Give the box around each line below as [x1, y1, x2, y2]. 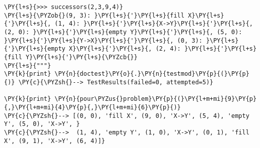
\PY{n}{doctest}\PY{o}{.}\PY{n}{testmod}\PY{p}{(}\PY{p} [54, 70, 249, 78]
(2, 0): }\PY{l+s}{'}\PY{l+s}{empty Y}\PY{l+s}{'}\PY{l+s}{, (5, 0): [4, 28, 242, 36]
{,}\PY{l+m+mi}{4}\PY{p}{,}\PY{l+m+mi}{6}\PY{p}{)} [4, 103, 181, 111]
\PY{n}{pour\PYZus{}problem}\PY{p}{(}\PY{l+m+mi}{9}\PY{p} [54, 95, 257, 103]
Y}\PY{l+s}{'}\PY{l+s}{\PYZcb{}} [25, 53, 138, 61]
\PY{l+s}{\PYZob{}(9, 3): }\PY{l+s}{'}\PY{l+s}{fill [4, 12, 184, 19]
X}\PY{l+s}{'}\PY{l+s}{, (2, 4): [69, 45, 181, 53]
